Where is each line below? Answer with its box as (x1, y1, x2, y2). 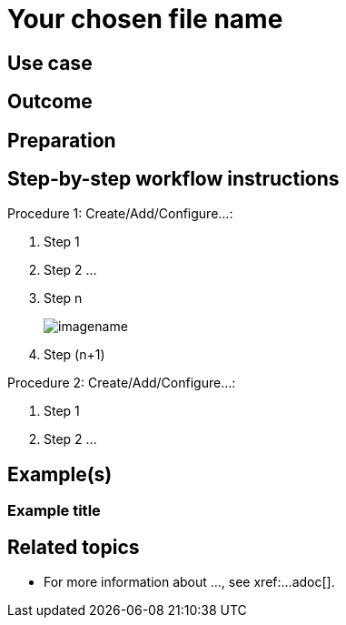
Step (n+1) (44, 347, 105, 363)
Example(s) (7, 462, 113, 486)
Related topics (7, 535, 140, 559)
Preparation (7, 128, 116, 152)
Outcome (7, 90, 93, 114)
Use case (7, 51, 93, 75)
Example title (7, 501, 101, 520)
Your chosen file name (7, 4, 283, 35)
